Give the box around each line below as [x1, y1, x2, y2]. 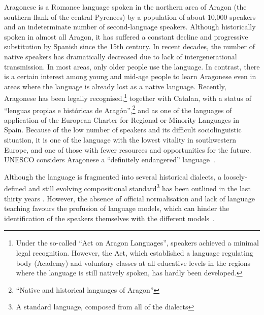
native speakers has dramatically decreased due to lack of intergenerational [4, 51, 237, 61]
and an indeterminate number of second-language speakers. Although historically [4, 21, 256, 32]
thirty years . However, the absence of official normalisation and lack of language [4, 193, 255, 203]
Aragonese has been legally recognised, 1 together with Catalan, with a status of [4, 91, 252, 103]
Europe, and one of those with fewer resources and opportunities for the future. [4, 144, 251, 155]
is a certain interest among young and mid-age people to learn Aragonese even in [4, 71, 256, 82]
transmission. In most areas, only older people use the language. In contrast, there [4, 61, 260, 72]
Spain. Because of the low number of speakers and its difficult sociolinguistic [4, 124, 242, 135]
